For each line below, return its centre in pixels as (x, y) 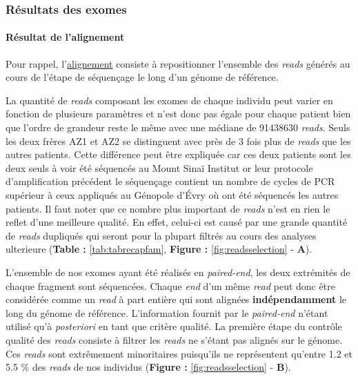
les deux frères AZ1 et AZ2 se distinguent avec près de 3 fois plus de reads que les (178, 140)
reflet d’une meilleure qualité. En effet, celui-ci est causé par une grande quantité (177, 222)
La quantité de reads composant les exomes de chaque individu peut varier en (169, 100)
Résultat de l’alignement (65, 37)
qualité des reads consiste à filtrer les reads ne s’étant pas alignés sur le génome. (174, 339)
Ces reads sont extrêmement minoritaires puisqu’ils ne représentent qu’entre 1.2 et (179, 353)
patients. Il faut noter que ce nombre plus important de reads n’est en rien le (168, 208)
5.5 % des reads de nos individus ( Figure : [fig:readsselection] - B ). (148, 367)
